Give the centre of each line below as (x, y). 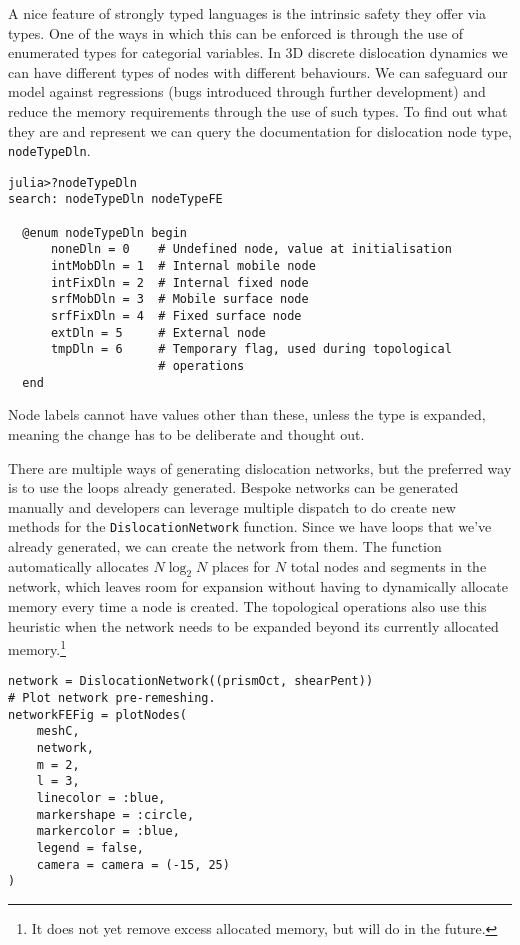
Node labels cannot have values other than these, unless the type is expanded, (247, 414)
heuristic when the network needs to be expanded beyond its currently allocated (253, 625)
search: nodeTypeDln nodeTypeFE (115, 199)
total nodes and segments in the (388, 565)
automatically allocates (78, 565)
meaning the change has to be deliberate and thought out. (186, 433)
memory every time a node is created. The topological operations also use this (247, 605)
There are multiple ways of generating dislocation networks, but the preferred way (260, 467)
